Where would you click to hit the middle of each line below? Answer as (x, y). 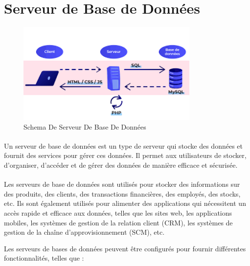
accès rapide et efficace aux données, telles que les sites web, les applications (118, 213)
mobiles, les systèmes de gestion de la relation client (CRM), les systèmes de (118, 222)
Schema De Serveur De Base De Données (85, 126)
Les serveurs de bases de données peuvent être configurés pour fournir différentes (125, 248)
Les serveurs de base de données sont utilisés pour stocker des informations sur (122, 184)
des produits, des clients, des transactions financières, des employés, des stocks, (122, 193)
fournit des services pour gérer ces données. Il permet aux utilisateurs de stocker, (125, 155)
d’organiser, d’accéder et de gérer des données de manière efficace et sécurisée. (121, 165)
